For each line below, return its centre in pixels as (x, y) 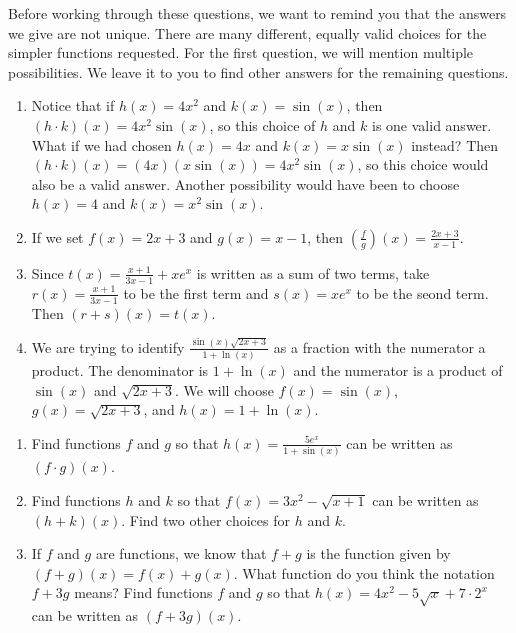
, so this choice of (262, 124)
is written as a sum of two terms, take (313, 272)
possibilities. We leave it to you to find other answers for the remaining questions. (258, 71)
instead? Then (455, 144)
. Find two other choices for (205, 519)
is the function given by (378, 553)
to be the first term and (196, 292)
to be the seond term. (422, 292)
